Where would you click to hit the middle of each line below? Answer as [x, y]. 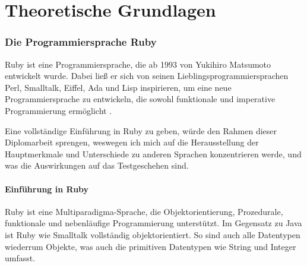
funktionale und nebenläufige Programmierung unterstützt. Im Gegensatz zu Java [153, 223]
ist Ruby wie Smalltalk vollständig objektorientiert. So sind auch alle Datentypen [153, 234]
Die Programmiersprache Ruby [81, 42]
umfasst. [20, 258]
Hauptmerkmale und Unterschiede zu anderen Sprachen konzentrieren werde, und [153, 153]
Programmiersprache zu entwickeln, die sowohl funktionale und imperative [140, 99]
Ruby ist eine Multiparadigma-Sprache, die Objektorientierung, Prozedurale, [144, 211]
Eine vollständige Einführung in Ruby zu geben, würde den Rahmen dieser [141, 130]
